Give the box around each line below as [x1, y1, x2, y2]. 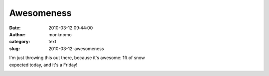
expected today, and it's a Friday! [9, 62, 78, 68]
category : [9, 39, 30, 45]
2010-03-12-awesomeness [48, 45, 104, 52]
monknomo [48, 31, 72, 37]
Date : [9, 25, 21, 31]
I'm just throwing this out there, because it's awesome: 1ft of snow [9, 55, 145, 61]
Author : [9, 31, 26, 37]
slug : [9, 45, 20, 52]
